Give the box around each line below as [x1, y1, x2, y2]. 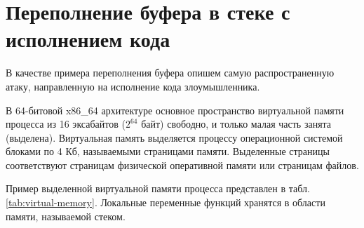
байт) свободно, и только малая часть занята [141, 116, 332, 131]
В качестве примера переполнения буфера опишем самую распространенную [6, 65, 335, 80]
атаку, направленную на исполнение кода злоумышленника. [6, 79, 260, 93]
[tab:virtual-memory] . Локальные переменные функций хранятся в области [6, 195, 325, 210]
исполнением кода [6, 25, 170, 53]
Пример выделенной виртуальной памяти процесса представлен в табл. [6, 181, 310, 196]
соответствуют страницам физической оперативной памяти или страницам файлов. [6, 157, 359, 172]
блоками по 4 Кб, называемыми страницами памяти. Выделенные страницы [6, 144, 330, 159]
